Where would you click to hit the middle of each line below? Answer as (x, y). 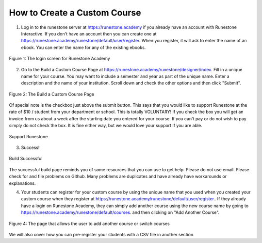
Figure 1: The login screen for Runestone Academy (59, 59)
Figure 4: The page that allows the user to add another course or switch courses (89, 224)
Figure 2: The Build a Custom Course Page (52, 94)
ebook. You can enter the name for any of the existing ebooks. (83, 47)
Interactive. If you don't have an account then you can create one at (89, 33)
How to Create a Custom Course (75, 13)
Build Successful (26, 159)
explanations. (22, 183)
